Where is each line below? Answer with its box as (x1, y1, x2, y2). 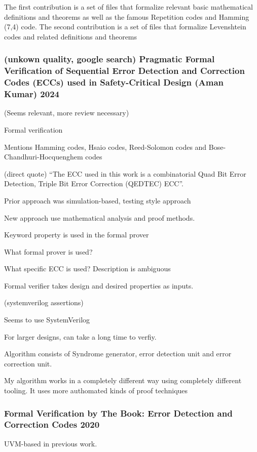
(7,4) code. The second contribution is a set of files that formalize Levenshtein (4, 21, 246, 32)
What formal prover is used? (4, 246, 93, 257)
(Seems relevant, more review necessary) (4, 107, 129, 118)
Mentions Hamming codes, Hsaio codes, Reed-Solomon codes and (4, 141, 207, 152)
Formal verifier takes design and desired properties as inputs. (4, 280, 194, 291)
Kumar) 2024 (4, 88, 59, 100)
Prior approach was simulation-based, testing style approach (4, 195, 191, 206)
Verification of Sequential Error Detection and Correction (4, 64, 245, 77)
